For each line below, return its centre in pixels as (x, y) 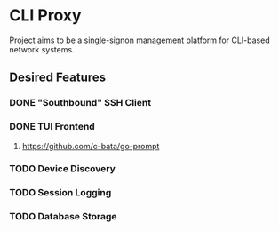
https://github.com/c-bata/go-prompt (91, 146)
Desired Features (58, 78)
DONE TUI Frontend (52, 127)
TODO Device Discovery (62, 169)
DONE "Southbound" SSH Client (80, 103)
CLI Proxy (45, 16)
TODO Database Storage (63, 217)
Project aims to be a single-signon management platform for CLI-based (139, 40)
